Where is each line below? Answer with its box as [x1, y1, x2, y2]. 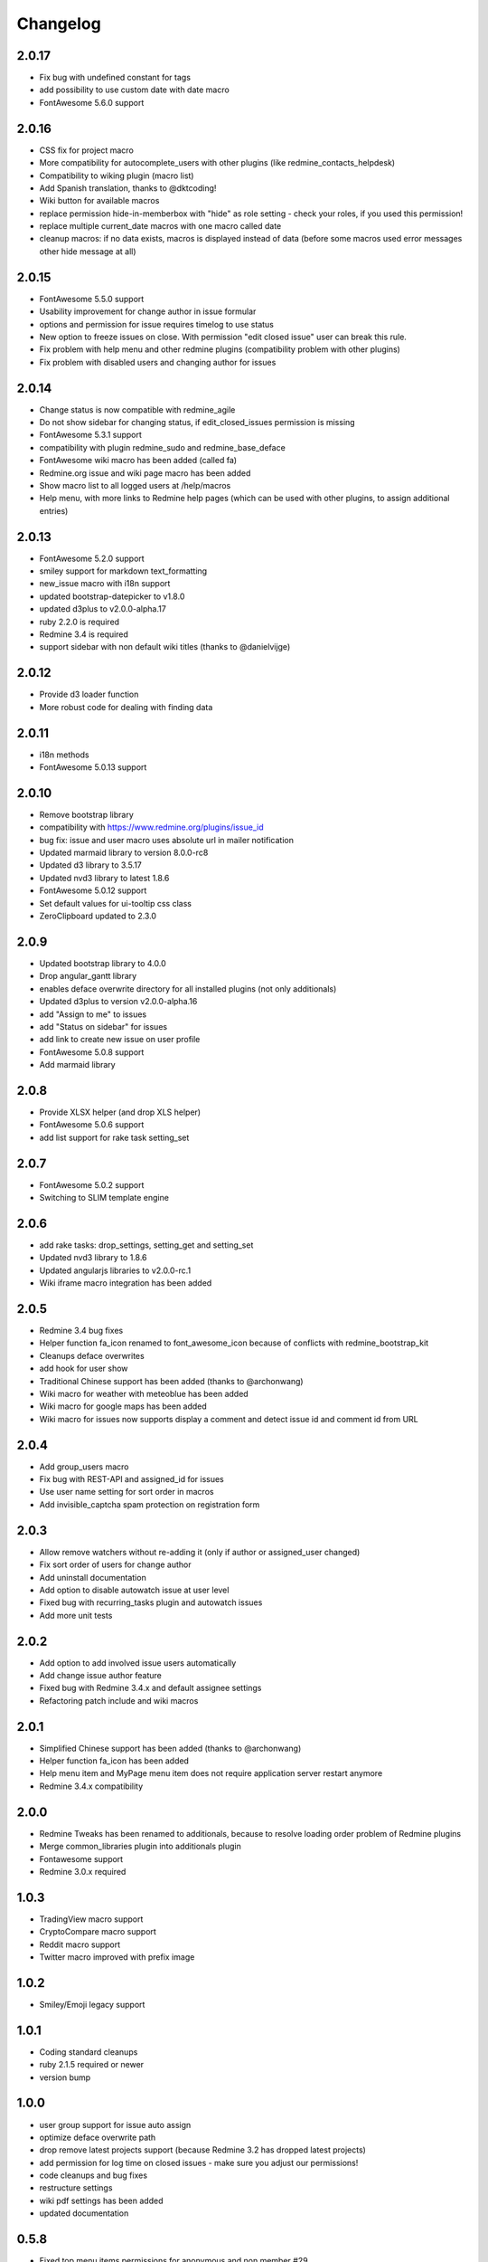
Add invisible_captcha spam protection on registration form [39, 1498, 260, 1510]
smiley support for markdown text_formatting [39, 565, 208, 576]
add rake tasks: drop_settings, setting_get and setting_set [39, 1240, 254, 1250]
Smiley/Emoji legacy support [39, 1999, 145, 2010]
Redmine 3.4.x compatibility [39, 1781, 144, 1792]
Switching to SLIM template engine [39, 1193, 169, 1203]
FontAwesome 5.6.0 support [39, 97, 145, 108]
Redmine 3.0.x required [39, 1866, 127, 1877]
